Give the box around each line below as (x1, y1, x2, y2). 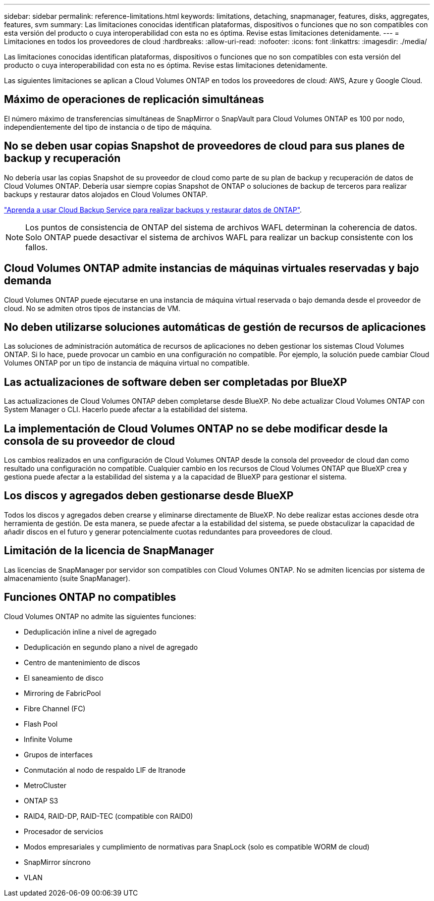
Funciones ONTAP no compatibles (4, 591, 176, 604)
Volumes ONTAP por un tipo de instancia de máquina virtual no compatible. (4, 359, 250, 368)
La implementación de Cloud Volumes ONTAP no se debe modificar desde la (4, 422, 388, 435)
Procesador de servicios (24, 827, 104, 836)
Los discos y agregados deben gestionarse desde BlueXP (4, 489, 294, 502)
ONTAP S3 (24, 796, 58, 805)
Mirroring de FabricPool (24, 689, 101, 697)
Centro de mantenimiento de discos (24, 658, 140, 667)
